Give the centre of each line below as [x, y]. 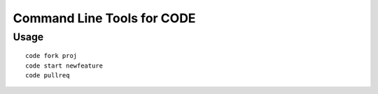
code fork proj [51, 56]
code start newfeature [64, 65]
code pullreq [48, 75]
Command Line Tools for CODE [104, 18]
